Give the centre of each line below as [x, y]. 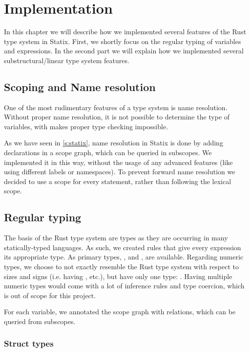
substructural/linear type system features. [67, 60]
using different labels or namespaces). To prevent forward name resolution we [120, 172]
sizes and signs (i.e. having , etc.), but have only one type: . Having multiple [118, 276]
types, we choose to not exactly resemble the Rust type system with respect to [121, 267]
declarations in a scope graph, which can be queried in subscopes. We [108, 153]
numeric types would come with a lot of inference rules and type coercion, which [124, 286]
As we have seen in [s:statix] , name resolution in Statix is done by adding [114, 143]
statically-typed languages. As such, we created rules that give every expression [123, 247]
